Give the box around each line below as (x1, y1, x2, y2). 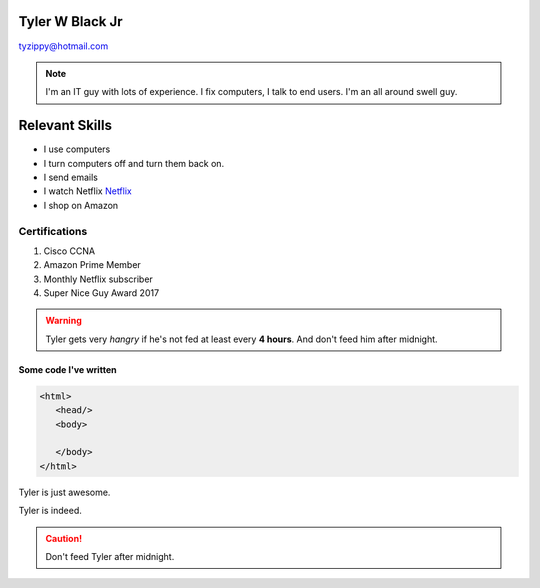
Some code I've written (18, 363, 117, 375)
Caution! (45, 532, 83, 544)
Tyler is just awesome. (18, 486, 111, 498)
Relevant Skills (18, 117, 112, 134)
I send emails (43, 171, 99, 183)
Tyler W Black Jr (18, 13, 124, 30)
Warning (45, 315, 82, 327)
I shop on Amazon (43, 199, 119, 211)
